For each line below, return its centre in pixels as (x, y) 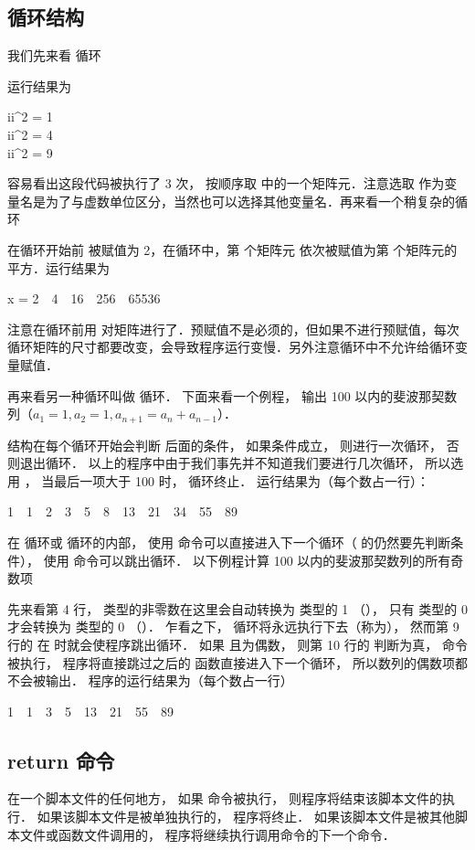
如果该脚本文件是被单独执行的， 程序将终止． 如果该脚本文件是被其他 (246, 817)
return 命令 (61, 760)
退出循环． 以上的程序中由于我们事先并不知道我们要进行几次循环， (220, 463)
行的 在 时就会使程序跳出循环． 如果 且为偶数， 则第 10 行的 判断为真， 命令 (237, 644)
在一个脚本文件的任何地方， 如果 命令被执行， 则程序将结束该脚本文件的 (225, 798)
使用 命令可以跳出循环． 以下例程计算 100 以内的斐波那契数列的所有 (247, 560)
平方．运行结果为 (58, 267)
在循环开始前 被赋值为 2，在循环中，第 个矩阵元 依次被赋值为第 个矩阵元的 (232, 249)
